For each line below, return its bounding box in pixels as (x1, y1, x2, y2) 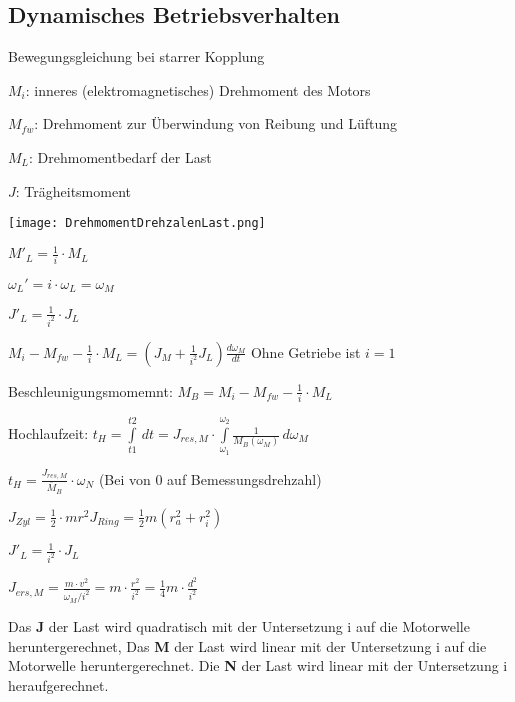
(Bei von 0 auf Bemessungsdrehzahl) (98, 468, 322, 489)
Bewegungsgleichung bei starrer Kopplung (8, 46, 265, 67)
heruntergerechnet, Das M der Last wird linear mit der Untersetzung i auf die (8, 635, 487, 656)
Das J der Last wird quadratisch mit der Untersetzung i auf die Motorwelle (8, 616, 470, 637)
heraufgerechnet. (8, 674, 109, 695)
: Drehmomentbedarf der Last (29, 146, 212, 167)
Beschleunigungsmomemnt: (8, 380, 173, 401)
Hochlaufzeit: (8, 423, 89, 444)
